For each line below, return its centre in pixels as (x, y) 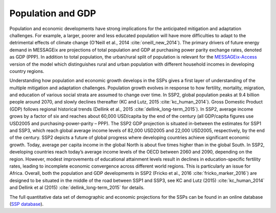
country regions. (27, 71)
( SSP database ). (27, 204)
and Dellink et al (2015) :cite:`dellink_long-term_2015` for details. (77, 188)
